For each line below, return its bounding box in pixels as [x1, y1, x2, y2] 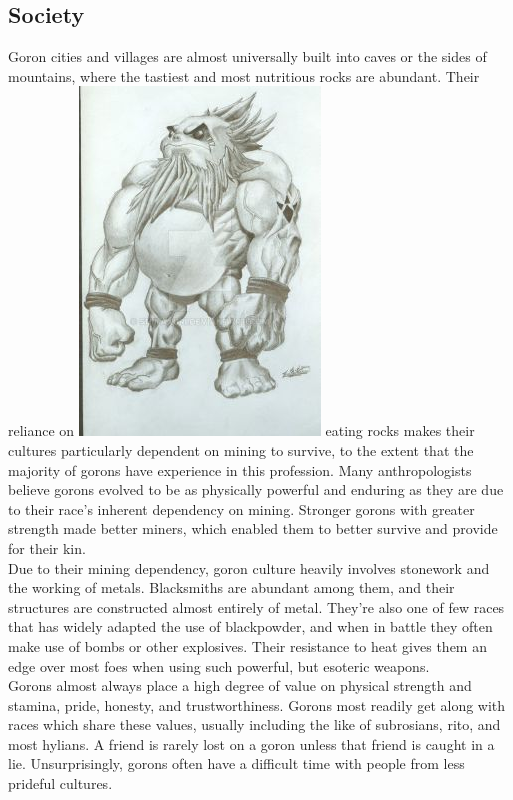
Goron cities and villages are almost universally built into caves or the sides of [8, 46, 487, 67]
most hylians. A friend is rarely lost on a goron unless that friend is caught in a [8, 733, 495, 754]
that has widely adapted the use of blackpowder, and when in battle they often [8, 616, 493, 637]
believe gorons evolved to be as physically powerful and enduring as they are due [8, 479, 504, 500]
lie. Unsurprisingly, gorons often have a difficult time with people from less [8, 753, 465, 774]
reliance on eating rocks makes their [8, 420, 475, 441]
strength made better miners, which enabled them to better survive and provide [8, 518, 498, 539]
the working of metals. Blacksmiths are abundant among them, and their [8, 577, 455, 598]
